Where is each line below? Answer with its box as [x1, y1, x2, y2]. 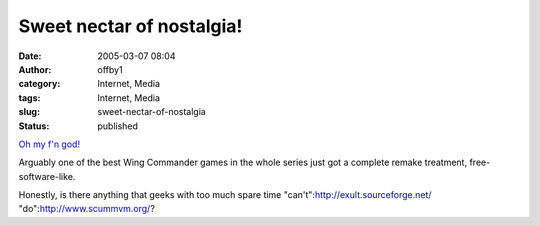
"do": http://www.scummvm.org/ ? [18, 203, 155, 215]
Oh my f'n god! [18, 138, 80, 150]
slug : [18, 106, 40, 118]
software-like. [18, 170, 76, 182]
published [97, 120, 139, 132]
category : [18, 78, 61, 90]
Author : [18, 63, 52, 75]
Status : [18, 120, 50, 132]
